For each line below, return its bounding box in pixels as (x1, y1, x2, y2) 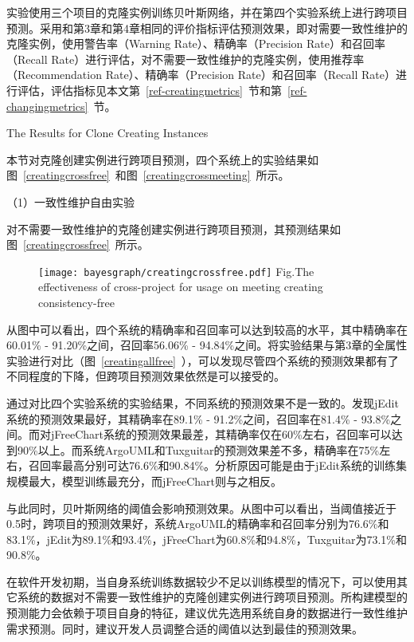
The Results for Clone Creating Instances (6, 124, 209, 141)
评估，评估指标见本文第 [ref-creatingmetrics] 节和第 (17, 81, 282, 98)
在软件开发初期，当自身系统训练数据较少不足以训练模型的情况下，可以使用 (6, 573, 396, 589)
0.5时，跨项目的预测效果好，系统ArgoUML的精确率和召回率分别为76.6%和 (6, 515, 389, 532)
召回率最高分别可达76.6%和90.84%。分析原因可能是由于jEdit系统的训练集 (28, 457, 408, 474)
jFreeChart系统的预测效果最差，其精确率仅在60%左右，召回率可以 (50, 426, 392, 443)
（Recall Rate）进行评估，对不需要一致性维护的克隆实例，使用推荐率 (6, 50, 365, 67)
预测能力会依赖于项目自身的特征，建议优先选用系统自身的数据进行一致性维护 (6, 605, 408, 621)
